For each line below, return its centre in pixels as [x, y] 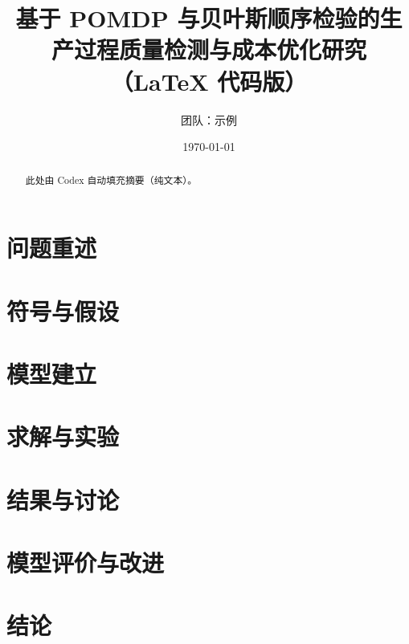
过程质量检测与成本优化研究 [220, 49]
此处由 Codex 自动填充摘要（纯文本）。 [111, 180]
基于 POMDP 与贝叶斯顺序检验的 [198, 18]
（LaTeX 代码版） [209, 81]
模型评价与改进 [86, 562]
